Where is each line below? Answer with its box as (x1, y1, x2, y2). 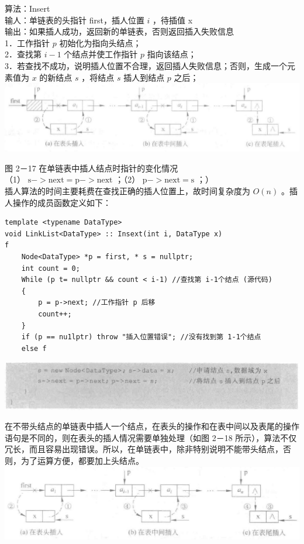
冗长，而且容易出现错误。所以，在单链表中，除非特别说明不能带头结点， (5, 443, 283, 455)
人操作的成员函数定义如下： (5, 196, 111, 208)
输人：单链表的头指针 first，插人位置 (5, 13, 144, 26)
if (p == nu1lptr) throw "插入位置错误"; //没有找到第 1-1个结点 (21, 333, 261, 342)
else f (21, 344, 47, 353)
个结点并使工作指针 (64, 48, 138, 60)
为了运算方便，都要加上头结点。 (20, 454, 144, 466)
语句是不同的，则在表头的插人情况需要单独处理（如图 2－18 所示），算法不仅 (5, 431, 297, 443)
